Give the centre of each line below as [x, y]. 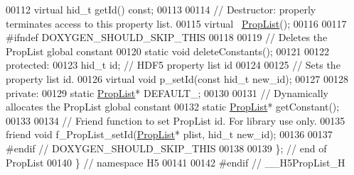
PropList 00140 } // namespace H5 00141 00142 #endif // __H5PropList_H [176, 162]
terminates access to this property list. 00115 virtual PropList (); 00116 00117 [176, 23]
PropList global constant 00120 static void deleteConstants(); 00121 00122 [168, 51]
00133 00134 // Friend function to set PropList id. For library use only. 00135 [176, 120]
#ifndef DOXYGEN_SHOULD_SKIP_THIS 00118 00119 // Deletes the [167, 37]
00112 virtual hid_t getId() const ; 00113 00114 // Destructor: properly [161, 9]
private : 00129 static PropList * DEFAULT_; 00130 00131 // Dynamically [167, 92]
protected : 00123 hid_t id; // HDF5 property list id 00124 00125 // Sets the [173, 65]
